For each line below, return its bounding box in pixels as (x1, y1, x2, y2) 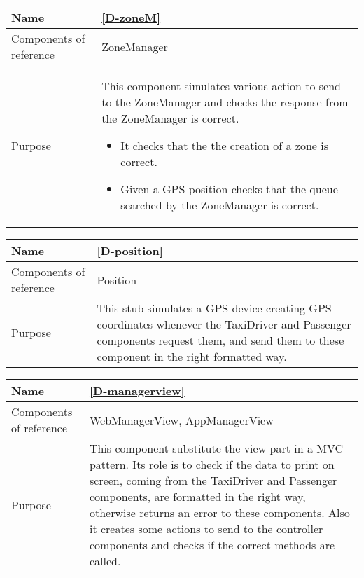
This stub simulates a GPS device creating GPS (97, 300, 332, 316)
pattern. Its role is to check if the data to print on (89, 456, 335, 472)
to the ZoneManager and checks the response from (101, 94, 349, 110)
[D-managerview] (89, 383, 185, 399)
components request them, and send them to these (97, 332, 344, 348)
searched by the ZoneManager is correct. (120, 197, 319, 213)
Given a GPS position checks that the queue (120, 181, 338, 197)
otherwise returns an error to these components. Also (89, 504, 350, 521)
